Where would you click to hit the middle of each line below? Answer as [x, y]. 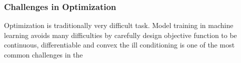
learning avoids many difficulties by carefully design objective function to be [120, 35]
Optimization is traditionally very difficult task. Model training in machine [119, 25]
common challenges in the [43, 54]
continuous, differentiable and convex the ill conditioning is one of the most [119, 45]
